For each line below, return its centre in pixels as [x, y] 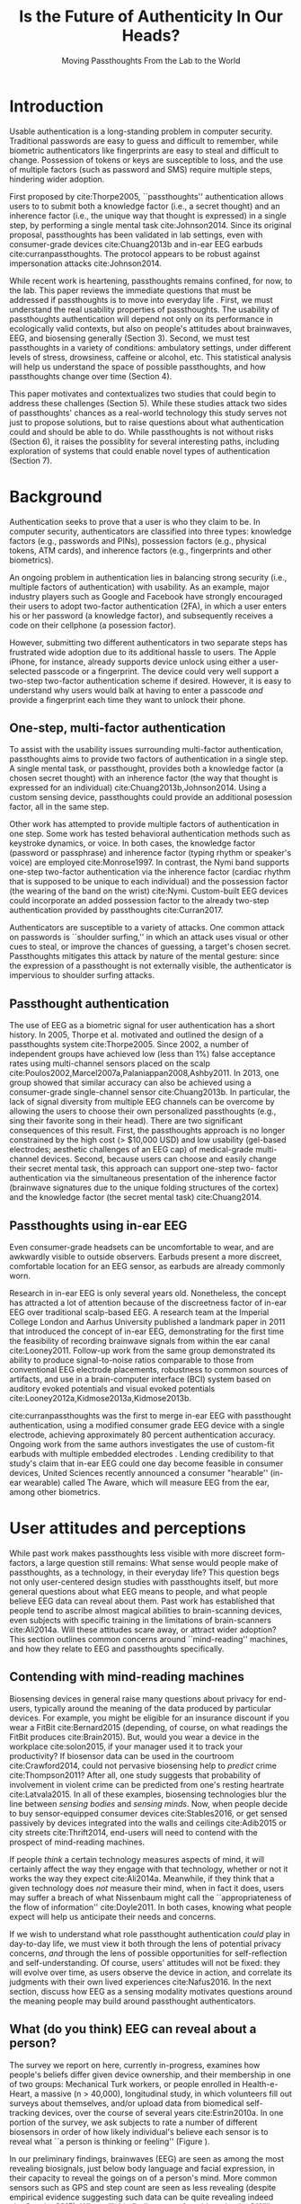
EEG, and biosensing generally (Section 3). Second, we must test [129, 338]
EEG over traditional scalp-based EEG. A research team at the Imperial [139, 1312]
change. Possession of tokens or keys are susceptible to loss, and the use [146, 160]
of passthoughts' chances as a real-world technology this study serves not [148, 413]
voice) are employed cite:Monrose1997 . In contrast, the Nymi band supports [150, 862]
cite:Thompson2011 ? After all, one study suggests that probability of [135, 1775]
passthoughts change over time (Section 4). [91, 376]
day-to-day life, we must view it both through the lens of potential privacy [145, 1943]
